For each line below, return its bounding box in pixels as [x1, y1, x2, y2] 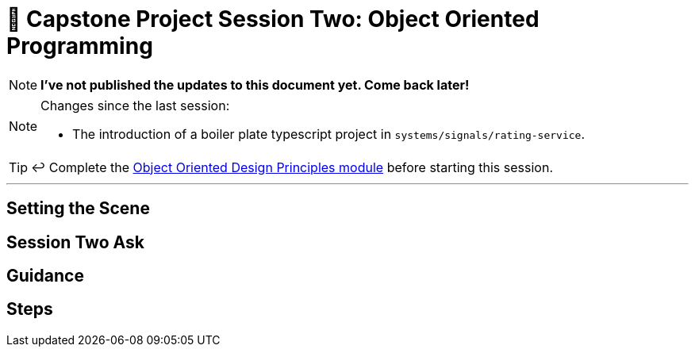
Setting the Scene [6, 198, 150, 219]
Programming [6, 33, 153, 59]
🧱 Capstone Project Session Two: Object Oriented [6, 6, 539, 33]
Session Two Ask [6, 232, 144, 252]
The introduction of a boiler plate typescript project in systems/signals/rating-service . [72, 125, 586, 142]
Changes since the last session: [40, 97, 230, 113]
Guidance [6, 266, 84, 286]
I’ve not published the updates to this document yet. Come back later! [40, 76, 470, 93]
